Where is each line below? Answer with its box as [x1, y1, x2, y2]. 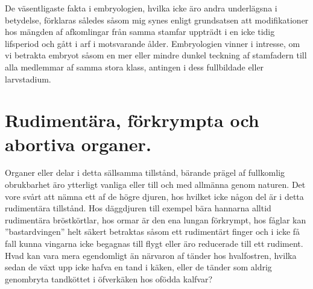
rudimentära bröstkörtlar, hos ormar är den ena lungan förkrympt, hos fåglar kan [5, 213, 306, 226]
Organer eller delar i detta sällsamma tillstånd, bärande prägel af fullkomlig [5, 166, 285, 179]
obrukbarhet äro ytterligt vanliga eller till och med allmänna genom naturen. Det [5, 178, 306, 191]
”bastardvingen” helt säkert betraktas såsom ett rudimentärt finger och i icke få [5, 225, 300, 238]
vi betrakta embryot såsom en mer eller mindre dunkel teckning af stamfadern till [5, 49, 307, 61]
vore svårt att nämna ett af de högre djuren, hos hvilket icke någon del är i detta [5, 190, 304, 202]
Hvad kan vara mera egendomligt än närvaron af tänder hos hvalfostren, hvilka [5, 249, 297, 261]
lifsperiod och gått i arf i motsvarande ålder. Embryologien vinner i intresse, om [5, 37, 300, 49]
